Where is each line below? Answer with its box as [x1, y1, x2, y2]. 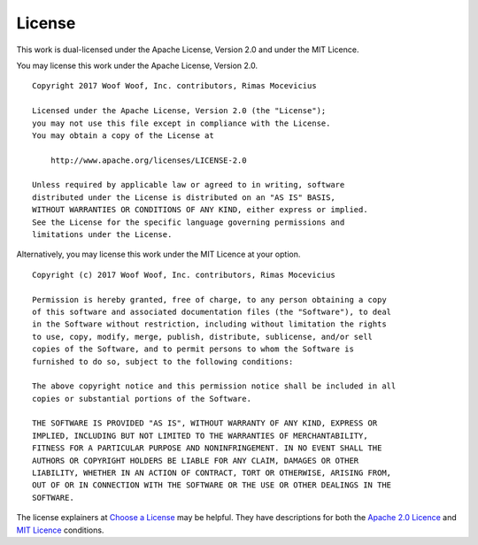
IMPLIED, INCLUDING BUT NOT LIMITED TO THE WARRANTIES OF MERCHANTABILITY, [32, 430, 368, 441]
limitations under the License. [32, 230, 173, 240]
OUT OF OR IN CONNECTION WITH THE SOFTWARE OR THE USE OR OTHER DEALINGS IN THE [32, 480, 392, 490]
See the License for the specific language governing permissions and [32, 217, 345, 227]
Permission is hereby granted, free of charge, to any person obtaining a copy [32, 295, 387, 304]
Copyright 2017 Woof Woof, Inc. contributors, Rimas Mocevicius [32, 81, 318, 91]
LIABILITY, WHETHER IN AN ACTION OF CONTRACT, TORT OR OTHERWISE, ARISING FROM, [32, 468, 392, 478]
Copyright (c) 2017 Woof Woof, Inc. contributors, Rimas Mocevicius [32, 270, 335, 280]
